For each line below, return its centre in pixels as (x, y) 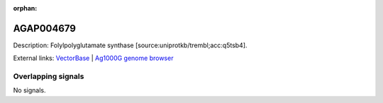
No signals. (29, 90)
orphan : (25, 8)
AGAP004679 (44, 28)
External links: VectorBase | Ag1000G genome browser (93, 58)
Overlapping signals (49, 76)
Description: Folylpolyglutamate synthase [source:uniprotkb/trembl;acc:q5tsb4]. (130, 45)
